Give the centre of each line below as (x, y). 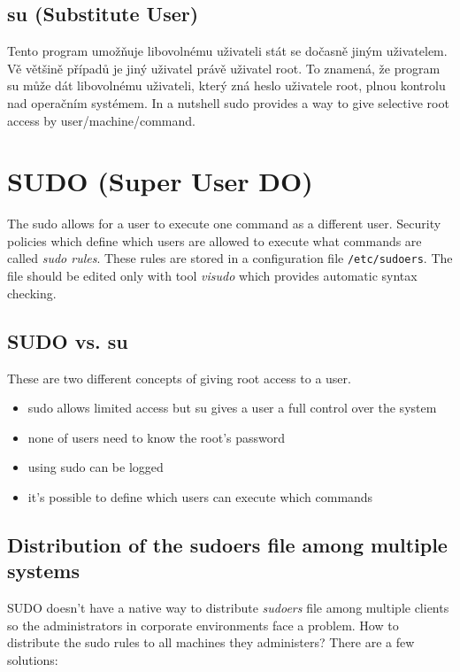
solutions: (33, 659)
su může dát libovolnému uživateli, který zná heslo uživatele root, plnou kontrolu (226, 85)
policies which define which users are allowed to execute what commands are (215, 240)
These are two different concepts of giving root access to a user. (179, 378)
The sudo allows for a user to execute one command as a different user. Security (224, 224)
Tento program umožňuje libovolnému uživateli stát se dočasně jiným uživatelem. (227, 51)
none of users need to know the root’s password (157, 437)
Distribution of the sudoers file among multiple (227, 544)
